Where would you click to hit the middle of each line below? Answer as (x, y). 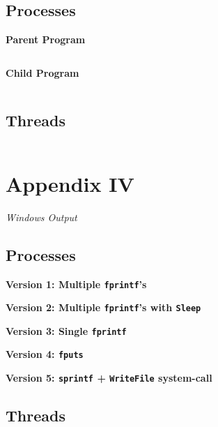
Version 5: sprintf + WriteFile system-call (109, 378)
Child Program (42, 72)
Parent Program (46, 39)
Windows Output (41, 217)
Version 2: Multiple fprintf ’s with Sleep (103, 307)
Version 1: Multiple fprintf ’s (76, 284)
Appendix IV (70, 183)
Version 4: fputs (45, 354)
